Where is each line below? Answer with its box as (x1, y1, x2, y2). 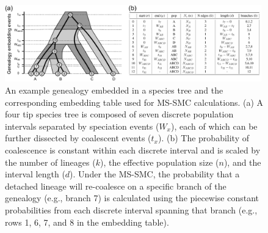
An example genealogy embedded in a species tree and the (5, 84, 223, 97)
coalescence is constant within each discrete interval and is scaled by (5, 143, 261, 156)
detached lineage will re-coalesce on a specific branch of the (5, 179, 226, 192)
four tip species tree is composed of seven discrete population (5, 108, 234, 120)
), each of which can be (170, 119, 258, 132)
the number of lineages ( (5, 155, 96, 168)
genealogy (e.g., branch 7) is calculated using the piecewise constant (5, 191, 259, 204)
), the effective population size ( (100, 155, 219, 168)
